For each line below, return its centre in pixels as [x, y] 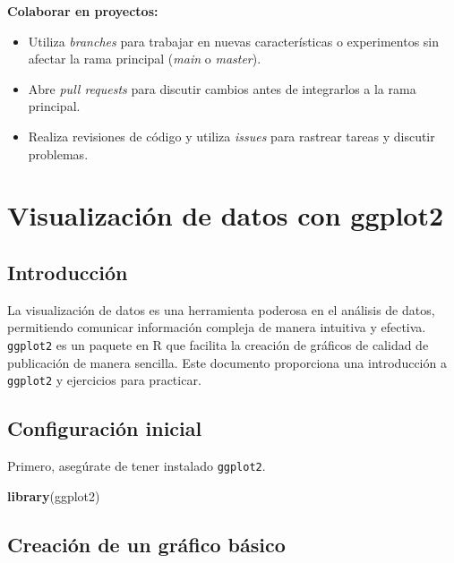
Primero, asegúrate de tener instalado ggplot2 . [137, 466]
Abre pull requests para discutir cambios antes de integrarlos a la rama [222, 88]
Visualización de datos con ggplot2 [226, 215]
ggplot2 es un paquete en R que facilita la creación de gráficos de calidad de [218, 344]
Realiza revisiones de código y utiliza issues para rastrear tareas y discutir [231, 136]
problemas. [58, 154]
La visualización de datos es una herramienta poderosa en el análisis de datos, [221, 309]
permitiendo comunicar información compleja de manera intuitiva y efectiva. [217, 327]
